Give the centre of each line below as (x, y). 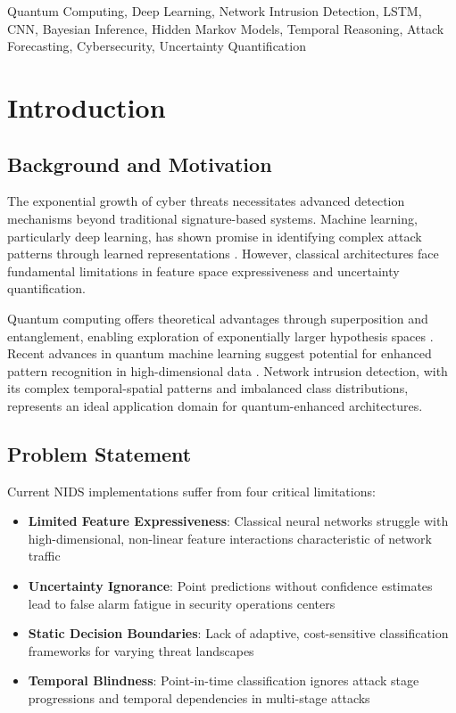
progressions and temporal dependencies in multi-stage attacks (199, 698)
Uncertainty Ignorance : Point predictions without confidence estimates (230, 586)
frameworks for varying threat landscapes (141, 650)
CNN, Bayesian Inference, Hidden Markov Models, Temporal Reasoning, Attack (226, 28)
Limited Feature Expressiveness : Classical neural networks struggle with (238, 521)
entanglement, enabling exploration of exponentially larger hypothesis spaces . (220, 336)
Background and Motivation (140, 164)
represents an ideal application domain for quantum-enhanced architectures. (215, 405)
